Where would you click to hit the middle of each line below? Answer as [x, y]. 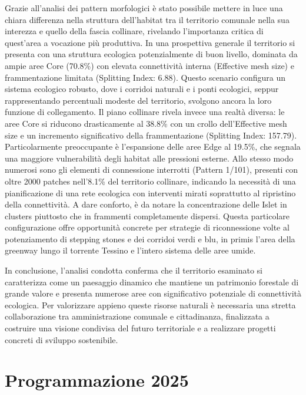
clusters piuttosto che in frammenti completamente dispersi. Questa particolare [147, 215]
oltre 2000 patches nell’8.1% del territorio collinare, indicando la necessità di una [150, 181]
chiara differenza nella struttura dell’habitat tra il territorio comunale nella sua [147, 19]
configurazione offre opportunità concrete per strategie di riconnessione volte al [147, 227]
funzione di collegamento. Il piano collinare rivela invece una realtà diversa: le [145, 112]
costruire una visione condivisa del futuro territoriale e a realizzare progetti [140, 328]
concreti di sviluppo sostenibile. [61, 339]
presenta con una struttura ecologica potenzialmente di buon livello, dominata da [151, 54]
